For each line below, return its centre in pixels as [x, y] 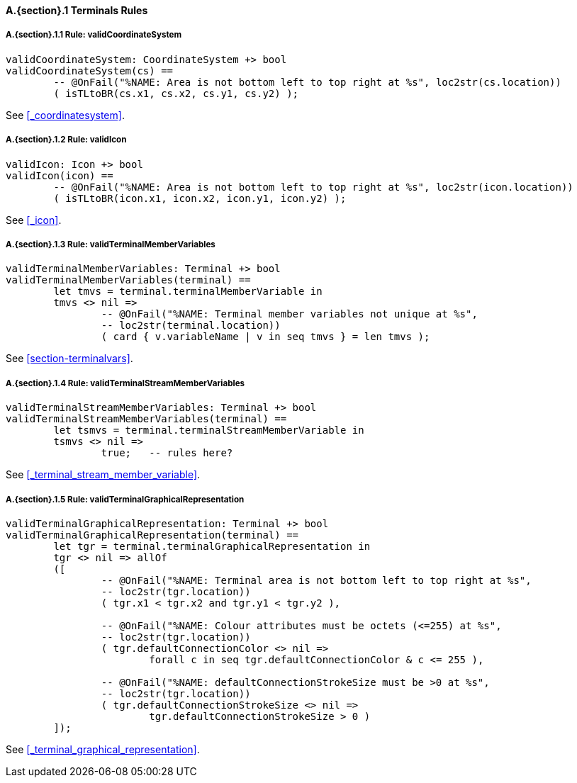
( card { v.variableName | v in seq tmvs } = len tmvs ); [265, 337]
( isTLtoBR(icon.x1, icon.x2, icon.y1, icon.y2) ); [200, 198]
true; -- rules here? [167, 453]
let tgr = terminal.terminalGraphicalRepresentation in [212, 546]
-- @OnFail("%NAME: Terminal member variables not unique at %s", [289, 314]
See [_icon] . [34, 220]
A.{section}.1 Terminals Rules [77, 10]
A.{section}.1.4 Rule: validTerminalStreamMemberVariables [125, 383]
